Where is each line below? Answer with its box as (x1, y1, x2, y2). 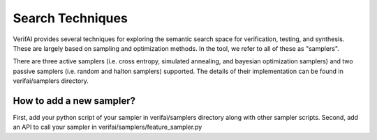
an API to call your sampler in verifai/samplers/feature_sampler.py (13, 123, 202, 132)
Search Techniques (13, 10, 128, 26)
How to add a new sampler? (13, 95, 136, 107)
